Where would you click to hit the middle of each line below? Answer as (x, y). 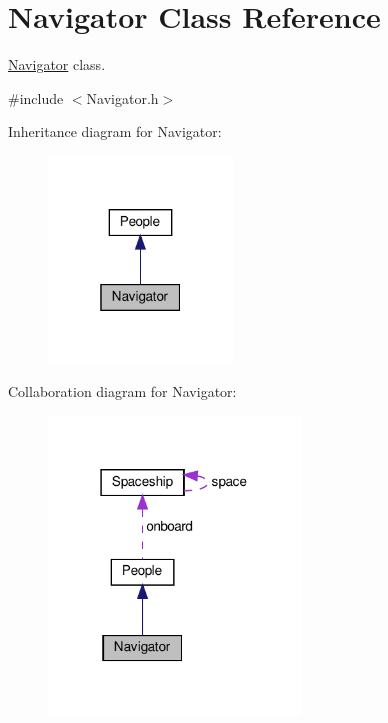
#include (36, 97)
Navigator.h (122, 97)
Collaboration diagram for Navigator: (122, 391)
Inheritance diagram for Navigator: (115, 131)
